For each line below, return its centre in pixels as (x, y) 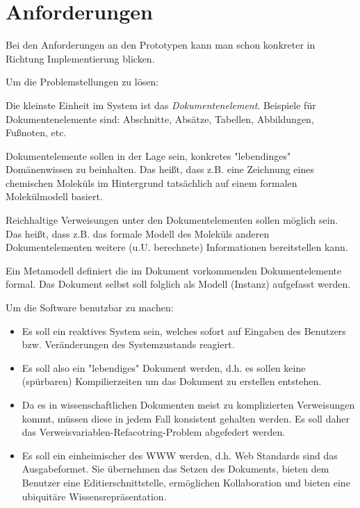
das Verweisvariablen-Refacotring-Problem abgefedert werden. (154, 432)
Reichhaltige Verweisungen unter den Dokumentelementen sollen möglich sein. (172, 220)
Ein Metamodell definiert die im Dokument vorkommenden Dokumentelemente (174, 270)
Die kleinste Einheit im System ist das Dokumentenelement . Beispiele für (161, 105)
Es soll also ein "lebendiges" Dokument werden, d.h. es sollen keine (164, 367)
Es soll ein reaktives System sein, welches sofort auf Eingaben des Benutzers (184, 330)
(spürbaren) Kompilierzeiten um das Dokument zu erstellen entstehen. (172, 381)
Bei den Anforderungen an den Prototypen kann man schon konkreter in (161, 45)
